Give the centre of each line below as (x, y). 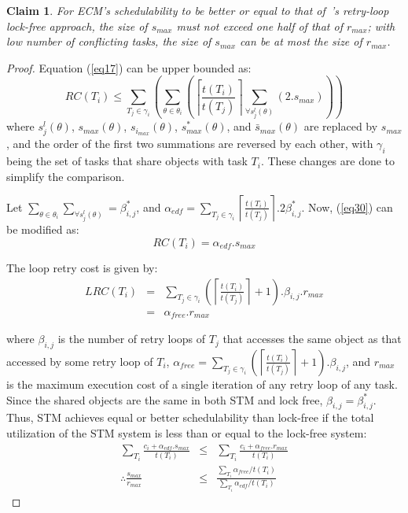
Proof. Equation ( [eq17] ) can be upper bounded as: (129, 67)
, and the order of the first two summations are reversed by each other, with (190, 144)
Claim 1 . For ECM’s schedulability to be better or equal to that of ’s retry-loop (198, 10)
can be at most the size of (301, 41)
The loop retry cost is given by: (82, 268)
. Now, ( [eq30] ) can (347, 207)
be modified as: (43, 229)
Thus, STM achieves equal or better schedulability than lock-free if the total (190, 417)
